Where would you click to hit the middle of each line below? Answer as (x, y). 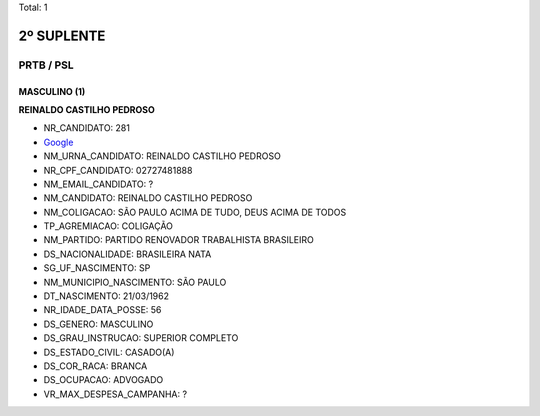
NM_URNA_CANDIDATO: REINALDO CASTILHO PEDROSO (162, 156)
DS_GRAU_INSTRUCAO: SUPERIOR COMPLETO (141, 338)
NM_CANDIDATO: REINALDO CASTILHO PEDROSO (148, 198)
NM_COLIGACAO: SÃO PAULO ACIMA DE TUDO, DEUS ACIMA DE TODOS (195, 212)
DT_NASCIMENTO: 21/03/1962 (106, 296)
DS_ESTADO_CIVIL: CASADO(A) (109, 352)
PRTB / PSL (46, 65)
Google (58, 142)
